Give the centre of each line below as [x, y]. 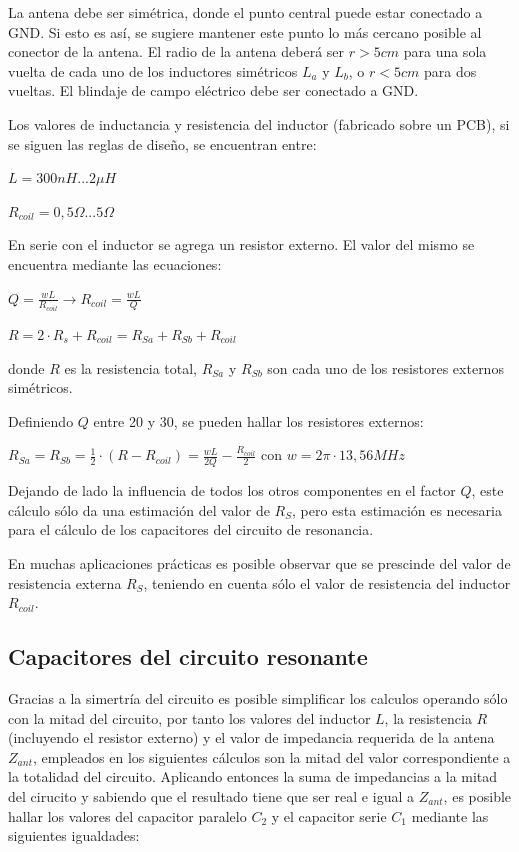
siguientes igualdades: [74, 835]
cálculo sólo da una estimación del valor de [139, 509]
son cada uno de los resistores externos [385, 367]
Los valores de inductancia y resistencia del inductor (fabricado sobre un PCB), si [259, 123]
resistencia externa [65, 582]
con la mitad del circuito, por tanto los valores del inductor [189, 717]
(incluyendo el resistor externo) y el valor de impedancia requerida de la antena [251, 737]
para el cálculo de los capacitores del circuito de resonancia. [191, 529]
